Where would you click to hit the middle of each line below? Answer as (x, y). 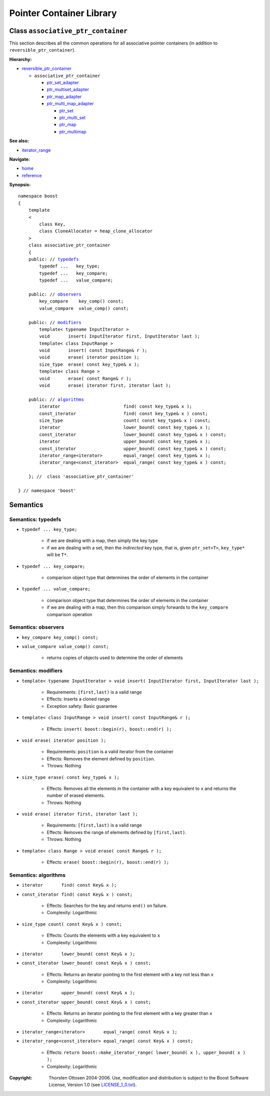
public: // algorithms (56, 399)
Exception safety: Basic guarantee (82, 706)
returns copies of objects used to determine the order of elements (115, 658)
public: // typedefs (53, 259)
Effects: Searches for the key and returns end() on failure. (107, 905)
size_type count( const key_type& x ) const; (125, 420)
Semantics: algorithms (37, 875)
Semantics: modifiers (36, 671)
